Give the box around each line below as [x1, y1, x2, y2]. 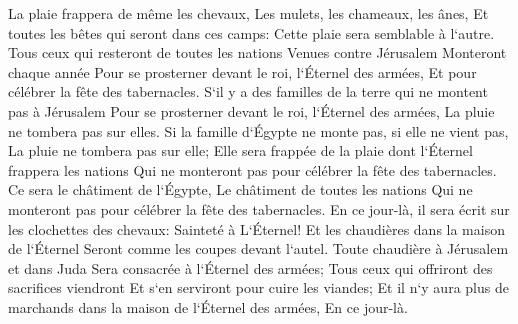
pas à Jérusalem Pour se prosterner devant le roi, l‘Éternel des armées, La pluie [8, 100, 495, 121]
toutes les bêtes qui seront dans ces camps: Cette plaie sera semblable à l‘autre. [8, 22, 495, 43]
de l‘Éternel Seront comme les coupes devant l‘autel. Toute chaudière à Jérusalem [8, 238, 509, 259]
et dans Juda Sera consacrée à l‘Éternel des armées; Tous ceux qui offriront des [8, 257, 493, 278]
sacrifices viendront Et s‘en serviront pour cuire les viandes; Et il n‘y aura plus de [8, 277, 509, 298]
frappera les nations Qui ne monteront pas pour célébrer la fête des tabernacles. [8, 159, 497, 180]
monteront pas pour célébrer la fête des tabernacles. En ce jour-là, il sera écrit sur [8, 198, 510, 219]
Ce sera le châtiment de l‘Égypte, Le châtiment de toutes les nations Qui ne [8, 179, 473, 200]
